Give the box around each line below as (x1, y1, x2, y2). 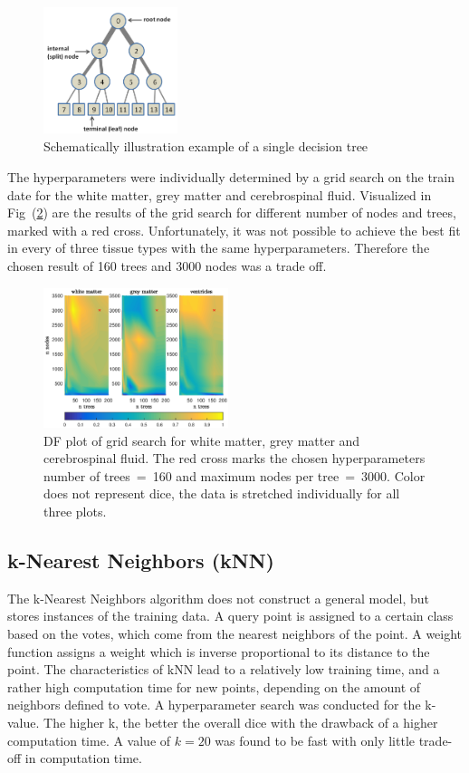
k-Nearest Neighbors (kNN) (7, 546, 274, 574)
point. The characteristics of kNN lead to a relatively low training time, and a (7, 660, 440, 679)
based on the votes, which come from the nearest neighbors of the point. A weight (7, 624, 463, 643)
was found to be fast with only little (215, 730, 416, 749)
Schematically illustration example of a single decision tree (43, 137, 368, 156)
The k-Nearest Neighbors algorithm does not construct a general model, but (7, 588, 429, 607)
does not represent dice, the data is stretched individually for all (43, 484, 400, 503)
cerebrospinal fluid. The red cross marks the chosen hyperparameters (43, 449, 426, 468)
